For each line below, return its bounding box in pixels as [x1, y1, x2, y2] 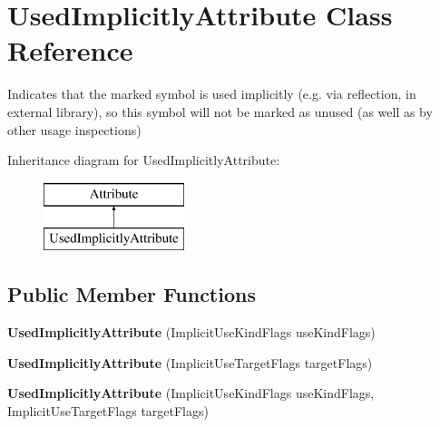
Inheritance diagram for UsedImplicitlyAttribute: [7, 150, 280, 170]
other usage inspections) [7, 120, 142, 139]
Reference [7, 32, 133, 69]
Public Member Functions [7, 280, 256, 308]
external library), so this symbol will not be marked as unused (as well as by [7, 102, 433, 121]
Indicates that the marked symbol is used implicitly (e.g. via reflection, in [7, 84, 416, 103]
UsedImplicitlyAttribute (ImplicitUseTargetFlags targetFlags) [7, 353, 373, 372]
